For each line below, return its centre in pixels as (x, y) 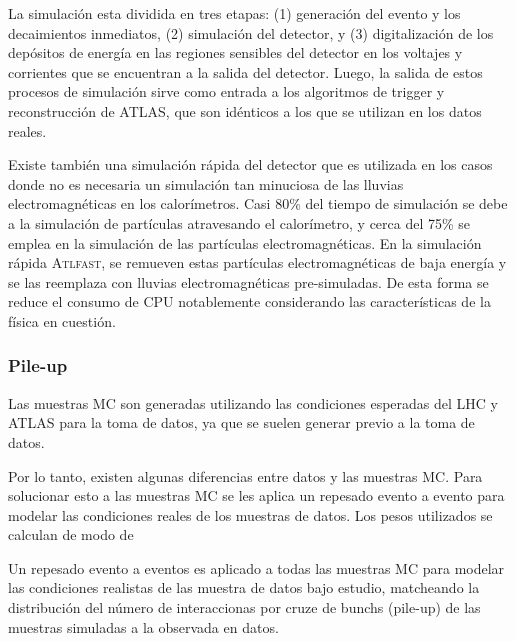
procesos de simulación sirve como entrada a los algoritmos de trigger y (226, 91)
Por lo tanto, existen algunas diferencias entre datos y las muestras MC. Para (245, 475)
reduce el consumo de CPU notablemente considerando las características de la (249, 301)
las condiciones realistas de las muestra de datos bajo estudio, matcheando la (244, 587)
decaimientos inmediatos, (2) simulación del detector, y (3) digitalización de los (251, 32)
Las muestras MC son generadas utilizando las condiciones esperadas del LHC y (253, 402)
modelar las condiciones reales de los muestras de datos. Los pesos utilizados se (250, 514)
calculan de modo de (71, 534)
